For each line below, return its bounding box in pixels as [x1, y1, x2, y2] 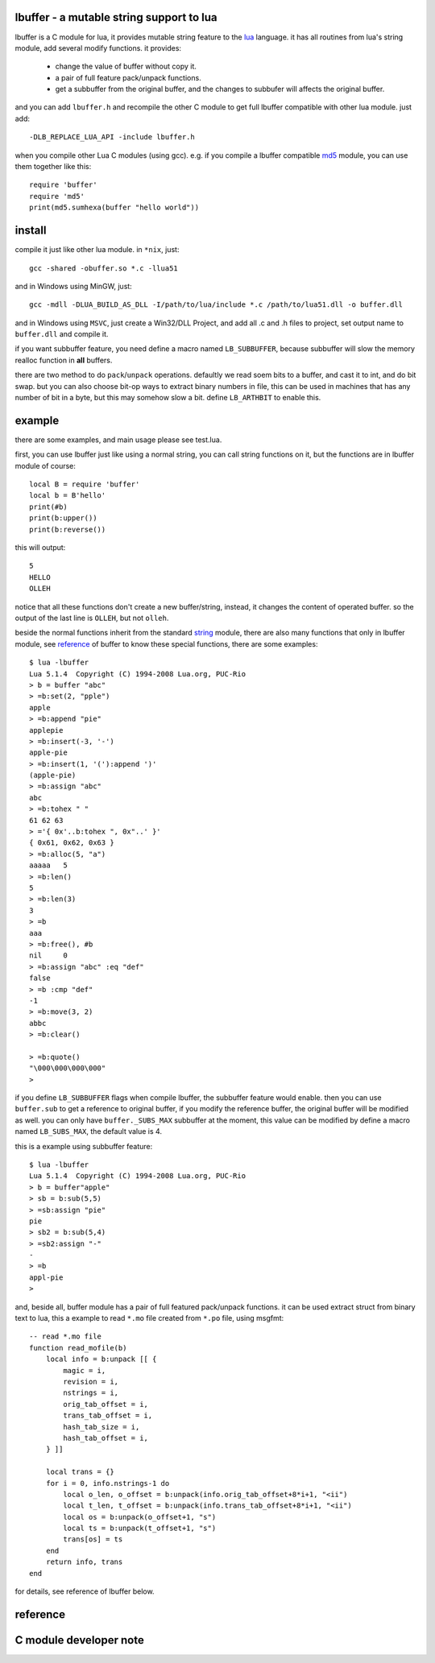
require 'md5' [29, 192, 85, 201]
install [14, 224, 47, 238]
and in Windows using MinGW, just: [14, 281, 132, 291]
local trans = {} [45, 1467, 114, 1477]
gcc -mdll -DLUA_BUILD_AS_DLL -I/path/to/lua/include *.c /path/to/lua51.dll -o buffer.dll [29, 300, 403, 309]
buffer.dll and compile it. [14, 329, 109, 339]
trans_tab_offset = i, [63, 1411, 153, 1421]
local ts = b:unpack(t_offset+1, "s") [63, 1524, 217, 1533]
